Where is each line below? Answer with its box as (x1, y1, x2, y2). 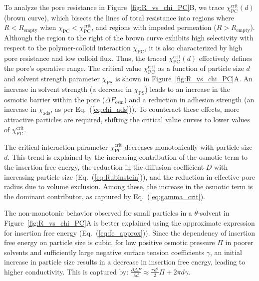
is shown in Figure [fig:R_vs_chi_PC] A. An (115, 73, 253, 84)
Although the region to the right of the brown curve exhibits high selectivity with (4, 32, 254, 43)
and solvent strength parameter (4, 73, 100, 84)
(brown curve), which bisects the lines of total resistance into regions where (4, 12, 235, 22)
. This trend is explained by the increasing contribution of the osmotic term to (7, 152, 248, 162)
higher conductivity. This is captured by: (4, 266, 129, 277)
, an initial (210, 247, 242, 257)
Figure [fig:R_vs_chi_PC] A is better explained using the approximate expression (4, 217, 255, 228)
